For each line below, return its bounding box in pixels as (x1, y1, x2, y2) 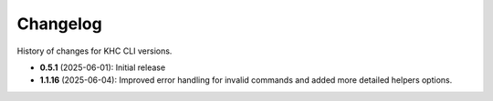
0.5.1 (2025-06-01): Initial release (39, 62, 166, 73)
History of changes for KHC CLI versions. (16, 45, 173, 56)
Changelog (16, 14, 102, 34)
